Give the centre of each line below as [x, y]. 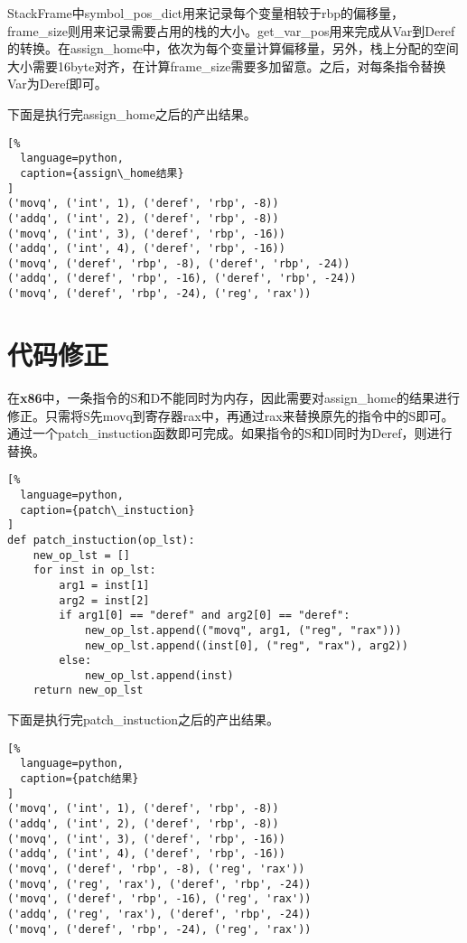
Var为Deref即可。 [57, 84]
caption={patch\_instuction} [107, 510]
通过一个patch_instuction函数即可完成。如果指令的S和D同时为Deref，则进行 [230, 433]
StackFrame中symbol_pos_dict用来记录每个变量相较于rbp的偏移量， [206, 13]
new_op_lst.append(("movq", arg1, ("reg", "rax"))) [243, 630]
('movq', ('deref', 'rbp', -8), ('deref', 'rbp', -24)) [179, 263]
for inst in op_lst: [94, 570]
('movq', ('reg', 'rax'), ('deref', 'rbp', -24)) [159, 884]
